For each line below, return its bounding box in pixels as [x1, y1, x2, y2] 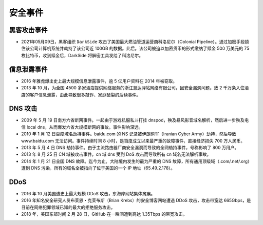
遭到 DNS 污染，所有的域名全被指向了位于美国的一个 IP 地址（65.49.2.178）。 [21, 165, 175, 171]
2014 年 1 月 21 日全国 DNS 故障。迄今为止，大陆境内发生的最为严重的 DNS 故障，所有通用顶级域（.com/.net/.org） [21, 158, 252, 164]
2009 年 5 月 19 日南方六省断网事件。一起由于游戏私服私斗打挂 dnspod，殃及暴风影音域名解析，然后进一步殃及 [21, 117, 244, 123]
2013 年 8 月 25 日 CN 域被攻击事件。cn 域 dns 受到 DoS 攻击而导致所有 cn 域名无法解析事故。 [21, 151, 211, 157]
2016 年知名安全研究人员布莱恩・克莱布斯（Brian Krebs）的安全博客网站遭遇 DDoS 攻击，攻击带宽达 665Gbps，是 [21, 198, 251, 204]
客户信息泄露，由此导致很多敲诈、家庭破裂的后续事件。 [29, 92, 141, 98]
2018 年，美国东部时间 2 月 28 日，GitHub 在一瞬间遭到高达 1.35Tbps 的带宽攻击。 [21, 211, 188, 217]
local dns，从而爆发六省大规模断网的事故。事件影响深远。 [26, 124, 143, 130]
